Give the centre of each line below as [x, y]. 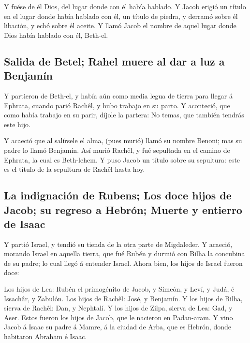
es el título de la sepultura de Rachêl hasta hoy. [74, 169]
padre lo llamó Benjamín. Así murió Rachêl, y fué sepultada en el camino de [117, 150]
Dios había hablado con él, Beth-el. [56, 35]
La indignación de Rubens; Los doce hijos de [118, 195]
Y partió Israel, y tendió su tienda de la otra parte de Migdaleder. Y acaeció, [118, 244]
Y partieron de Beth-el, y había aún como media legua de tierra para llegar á [118, 95]
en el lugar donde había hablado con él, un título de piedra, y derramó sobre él [121, 16]
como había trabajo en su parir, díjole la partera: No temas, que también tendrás [124, 115]
